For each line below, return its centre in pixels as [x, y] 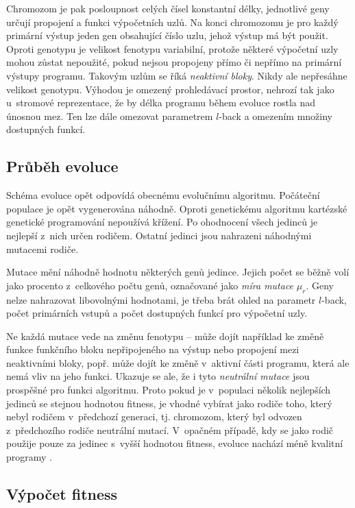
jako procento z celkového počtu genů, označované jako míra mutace [150, 285]
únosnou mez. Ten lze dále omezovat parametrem [110, 116]
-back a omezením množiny [276, 116]
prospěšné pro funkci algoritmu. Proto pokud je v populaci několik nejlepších [169, 390]
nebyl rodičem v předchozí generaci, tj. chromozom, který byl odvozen [154, 416]
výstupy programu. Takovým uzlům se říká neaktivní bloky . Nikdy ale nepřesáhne [177, 75]
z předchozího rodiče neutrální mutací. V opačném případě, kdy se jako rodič [170, 430]
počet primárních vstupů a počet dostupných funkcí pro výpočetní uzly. [157, 313]
